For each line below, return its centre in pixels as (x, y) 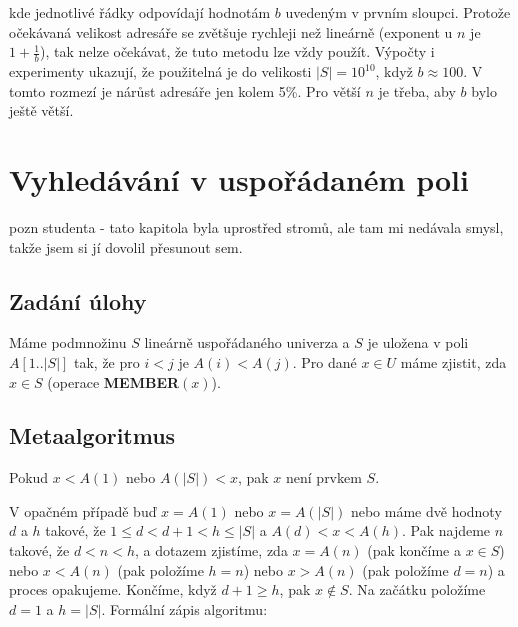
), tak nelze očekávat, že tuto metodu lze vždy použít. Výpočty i (237, 51)
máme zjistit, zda (453, 361)
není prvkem (324, 477)
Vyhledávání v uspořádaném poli (239, 178)
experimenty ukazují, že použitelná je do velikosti (160, 71)
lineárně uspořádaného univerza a (247, 342)
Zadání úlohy (78, 300)
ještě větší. (41, 110)
